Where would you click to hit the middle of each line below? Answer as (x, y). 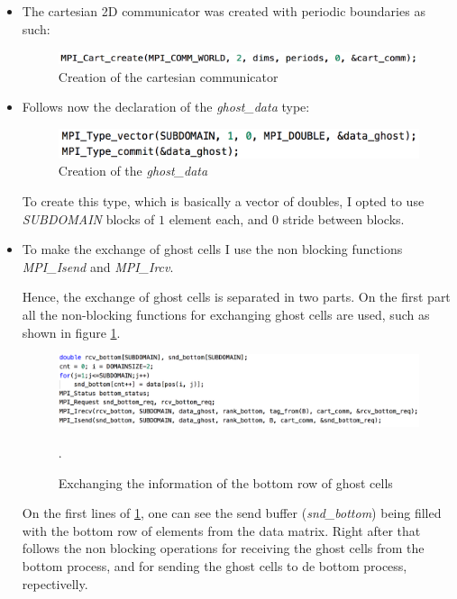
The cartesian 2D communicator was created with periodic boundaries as (224, 11)
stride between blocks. (343, 218)
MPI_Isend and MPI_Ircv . (98, 266)
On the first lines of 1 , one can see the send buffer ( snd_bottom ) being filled (232, 513)
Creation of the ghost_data (133, 171)
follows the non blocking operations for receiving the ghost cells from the (223, 548)
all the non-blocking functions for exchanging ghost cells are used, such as (226, 315)
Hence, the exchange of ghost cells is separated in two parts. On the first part (236, 297)
